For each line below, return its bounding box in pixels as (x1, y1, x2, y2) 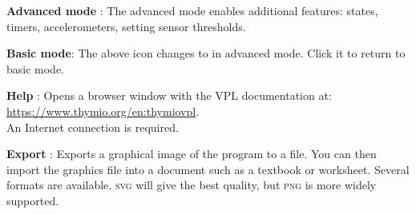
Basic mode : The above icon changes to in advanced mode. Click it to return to (6, 45, 406, 61)
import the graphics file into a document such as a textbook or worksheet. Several (6, 160, 410, 177)
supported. (6, 192, 59, 208)
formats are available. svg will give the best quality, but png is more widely (6, 176, 377, 193)
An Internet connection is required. (6, 118, 179, 135)
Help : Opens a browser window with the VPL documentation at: (6, 87, 332, 104)
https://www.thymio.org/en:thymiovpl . (6, 102, 200, 119)
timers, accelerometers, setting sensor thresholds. (6, 18, 246, 34)
